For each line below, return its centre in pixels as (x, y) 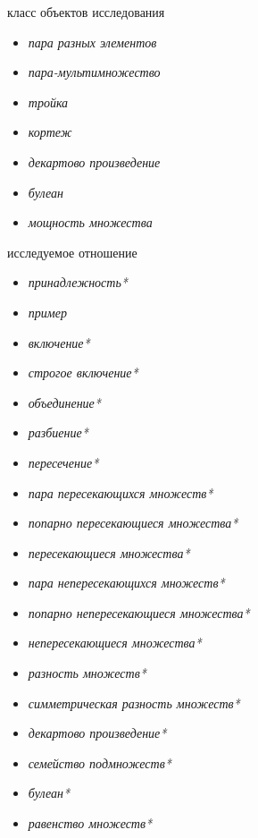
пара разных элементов (92, 42)
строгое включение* (83, 372)
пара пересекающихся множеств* (121, 492)
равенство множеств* (90, 823)
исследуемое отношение (72, 252)
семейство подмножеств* (100, 762)
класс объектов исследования (86, 12)
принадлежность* (78, 282)
